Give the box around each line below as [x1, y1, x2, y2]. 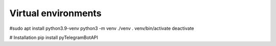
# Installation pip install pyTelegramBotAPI [9, 34, 98, 40]
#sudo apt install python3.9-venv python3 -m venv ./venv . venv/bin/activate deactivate [9, 25, 194, 31]
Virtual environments [9, 8, 102, 19]
